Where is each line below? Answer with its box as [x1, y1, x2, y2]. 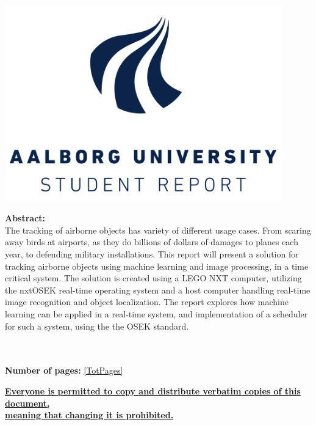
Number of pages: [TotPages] [5, 364, 123, 377]
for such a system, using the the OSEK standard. [5, 319, 189, 332]
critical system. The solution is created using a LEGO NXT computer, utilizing [5, 272, 302, 284]
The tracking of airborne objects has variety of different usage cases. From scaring [5, 223, 311, 236]
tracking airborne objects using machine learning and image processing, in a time [5, 259, 309, 272]
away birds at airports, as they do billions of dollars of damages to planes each [5, 235, 298, 248]
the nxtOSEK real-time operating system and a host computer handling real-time [5, 283, 311, 296]
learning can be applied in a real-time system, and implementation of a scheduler [5, 308, 308, 320]
